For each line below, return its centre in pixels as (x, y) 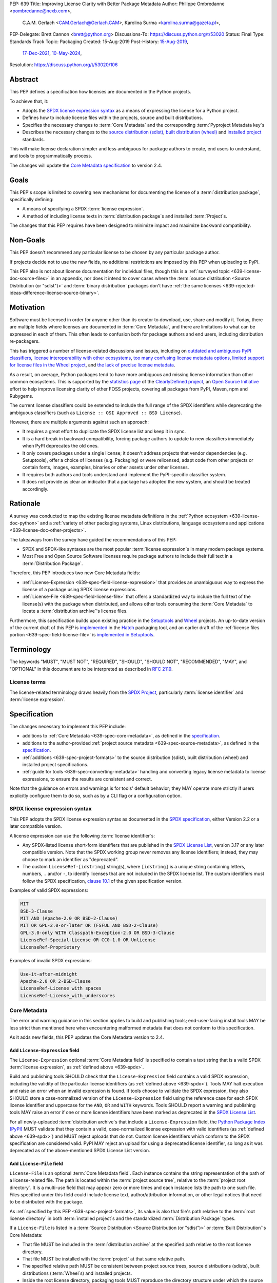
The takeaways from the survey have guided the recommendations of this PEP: (93, 539)
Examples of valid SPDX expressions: (49, 890)
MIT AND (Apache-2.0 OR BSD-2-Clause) (69, 918)
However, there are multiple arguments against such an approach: (79, 422)
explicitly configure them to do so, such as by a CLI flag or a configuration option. (96, 795)
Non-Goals (27, 240)
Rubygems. (21, 396)
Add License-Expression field (44, 1051)
